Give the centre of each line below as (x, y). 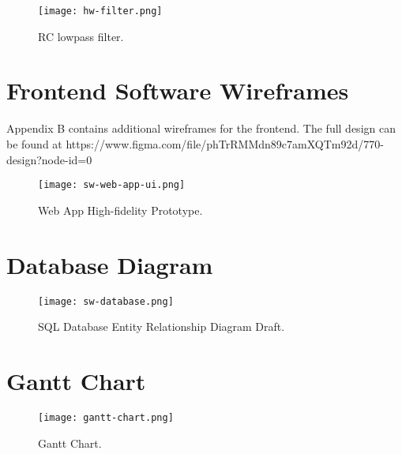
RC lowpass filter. (81, 36)
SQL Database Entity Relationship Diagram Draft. (162, 326)
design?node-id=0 (49, 159)
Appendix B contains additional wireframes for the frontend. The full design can (201, 128)
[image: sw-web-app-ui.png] (112, 185)
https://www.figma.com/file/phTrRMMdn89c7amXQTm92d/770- (225, 143)
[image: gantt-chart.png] (106, 417)
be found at (34, 143)
